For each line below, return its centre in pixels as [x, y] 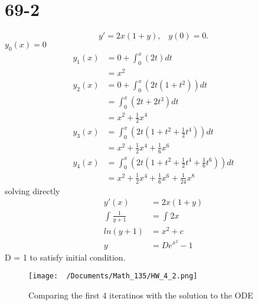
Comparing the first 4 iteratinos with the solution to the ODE [141, 295]
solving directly [32, 190]
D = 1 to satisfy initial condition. [65, 257]
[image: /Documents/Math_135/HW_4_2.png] [113, 276]
